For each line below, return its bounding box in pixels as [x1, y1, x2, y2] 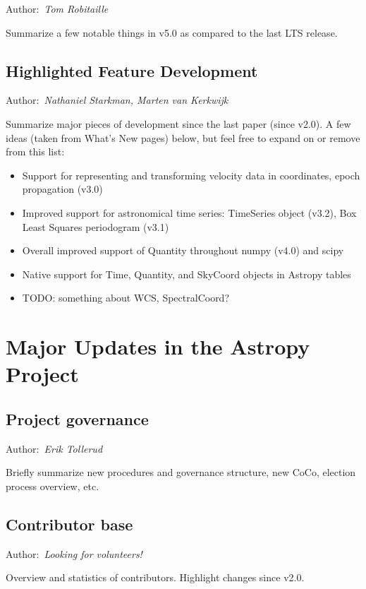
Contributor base [6, 513, 133, 535]
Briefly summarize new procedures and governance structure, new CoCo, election [6, 465, 356, 480]
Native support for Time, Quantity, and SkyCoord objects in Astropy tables [22, 266, 351, 281]
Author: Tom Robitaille [6, 1, 109, 16]
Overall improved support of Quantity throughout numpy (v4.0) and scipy [22, 243, 344, 258]
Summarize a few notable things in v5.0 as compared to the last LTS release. [6, 25, 338, 40]
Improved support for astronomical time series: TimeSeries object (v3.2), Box [22, 205, 357, 220]
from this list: [6, 144, 65, 159]
